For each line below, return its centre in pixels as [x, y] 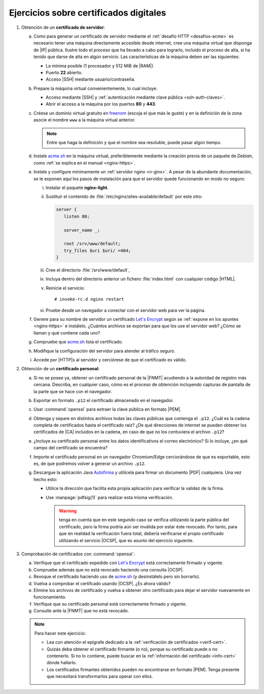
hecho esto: [45, 479]
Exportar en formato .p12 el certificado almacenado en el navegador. [104, 400]
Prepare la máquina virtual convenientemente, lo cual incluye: [95, 88]
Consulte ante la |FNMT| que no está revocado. [81, 611]
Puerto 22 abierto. [64, 72]
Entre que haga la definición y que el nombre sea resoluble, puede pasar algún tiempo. [134, 143]
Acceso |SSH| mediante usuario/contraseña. [90, 79]
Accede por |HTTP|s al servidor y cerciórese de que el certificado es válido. [110, 359]
